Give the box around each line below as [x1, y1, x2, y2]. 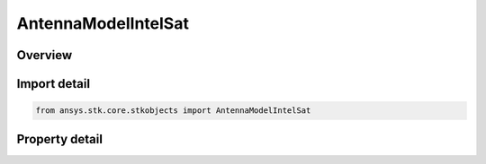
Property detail [16, 131, 103, 147]
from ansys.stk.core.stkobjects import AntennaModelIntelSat [35, 106, 311, 116]
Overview [16, 47, 73, 63]
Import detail [16, 76, 90, 91]
